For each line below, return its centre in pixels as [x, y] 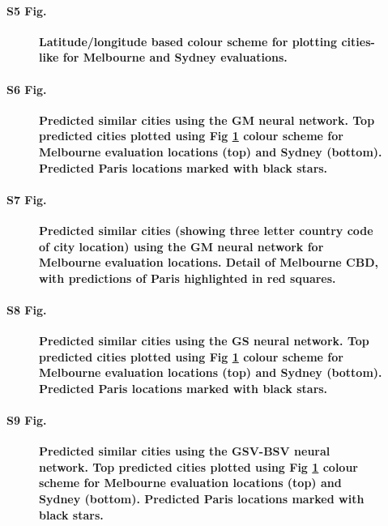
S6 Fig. [27, 89]
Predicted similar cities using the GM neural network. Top [207, 120]
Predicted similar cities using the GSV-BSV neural [185, 451]
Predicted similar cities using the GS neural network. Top [204, 341]
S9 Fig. [27, 420]
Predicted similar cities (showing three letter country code [206, 230]
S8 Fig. [27, 309]
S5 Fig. [27, 10]
